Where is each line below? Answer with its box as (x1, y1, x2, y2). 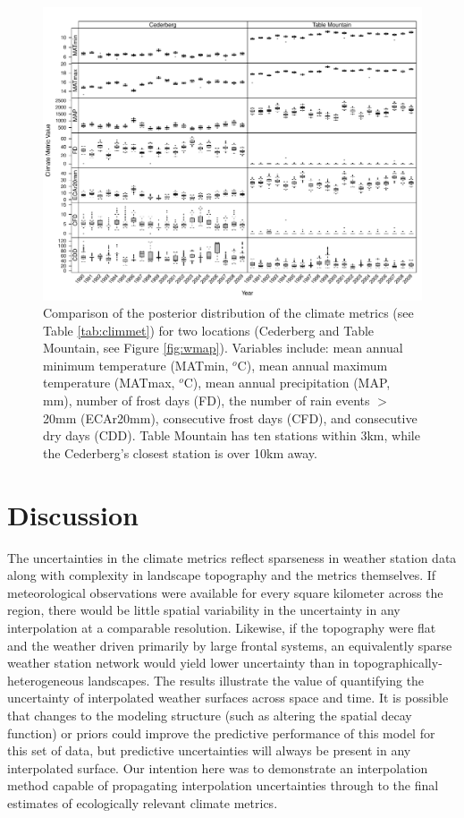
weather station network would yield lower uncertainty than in (7, 653, 350, 672)
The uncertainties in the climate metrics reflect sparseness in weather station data (7, 548, 457, 567)
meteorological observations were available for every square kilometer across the (7, 583, 443, 601)
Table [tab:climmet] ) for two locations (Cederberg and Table (43, 320, 375, 339)
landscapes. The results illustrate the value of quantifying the (88, 670, 425, 689)
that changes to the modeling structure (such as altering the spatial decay (7, 705, 412, 724)
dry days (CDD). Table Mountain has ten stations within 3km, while (43, 426, 420, 445)
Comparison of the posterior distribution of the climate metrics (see (43, 303, 414, 322)
